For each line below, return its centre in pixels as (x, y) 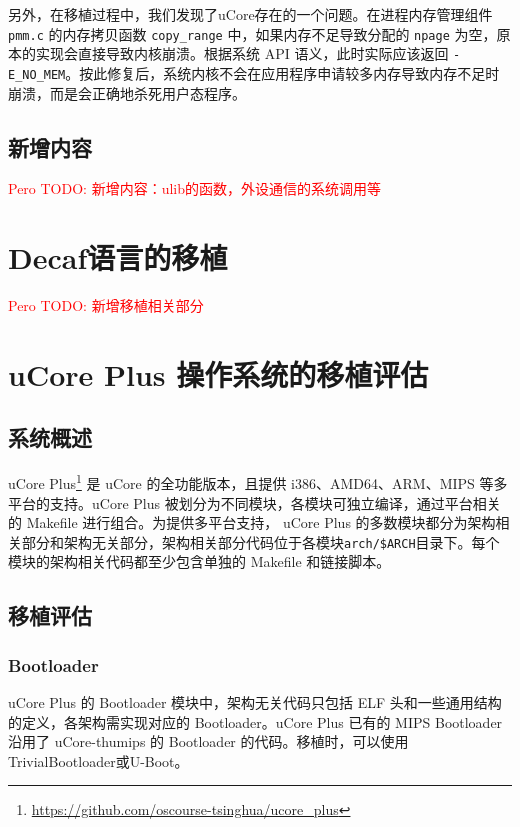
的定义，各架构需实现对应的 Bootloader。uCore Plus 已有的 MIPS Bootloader (255, 721)
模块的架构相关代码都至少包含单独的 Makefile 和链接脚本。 (199, 561)
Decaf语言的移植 (118, 257)
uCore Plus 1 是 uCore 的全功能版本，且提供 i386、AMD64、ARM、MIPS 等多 (258, 481)
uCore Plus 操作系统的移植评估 (218, 373)
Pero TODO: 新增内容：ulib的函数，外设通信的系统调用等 (195, 188)
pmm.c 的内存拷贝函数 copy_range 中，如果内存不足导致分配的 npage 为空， (252, 33)
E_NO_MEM (37, 74)
